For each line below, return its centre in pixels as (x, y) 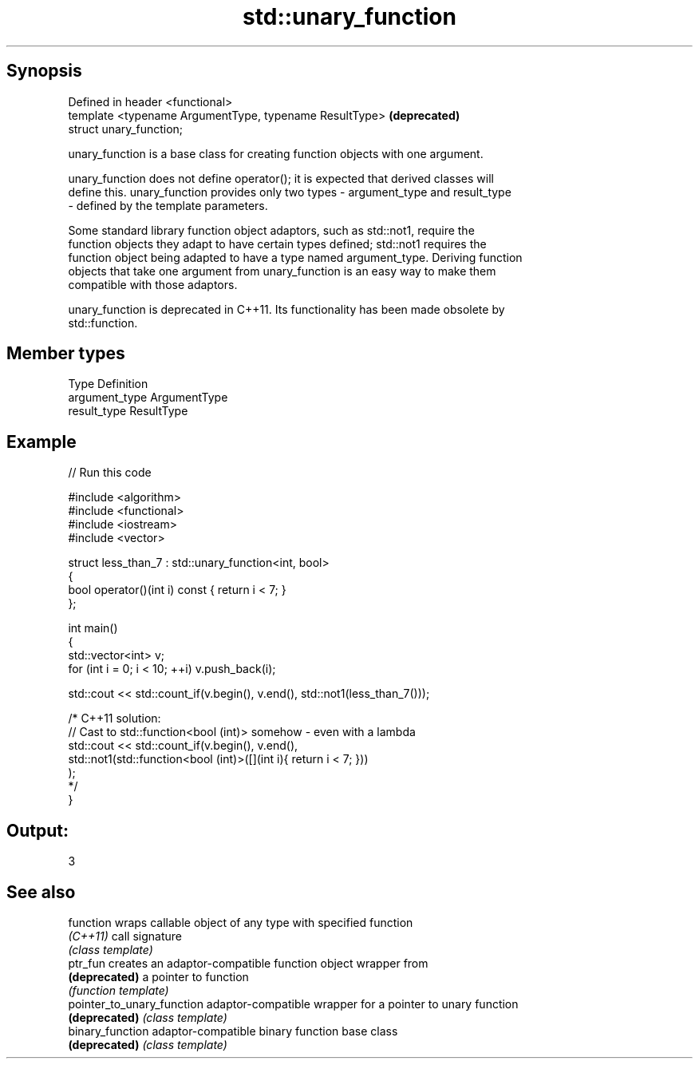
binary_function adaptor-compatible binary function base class (233, 1031)
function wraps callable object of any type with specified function (241, 922)
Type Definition (108, 384)
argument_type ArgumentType (148, 398)
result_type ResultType (128, 411)
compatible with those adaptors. (153, 284)
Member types (66, 354)
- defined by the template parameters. (168, 205)
